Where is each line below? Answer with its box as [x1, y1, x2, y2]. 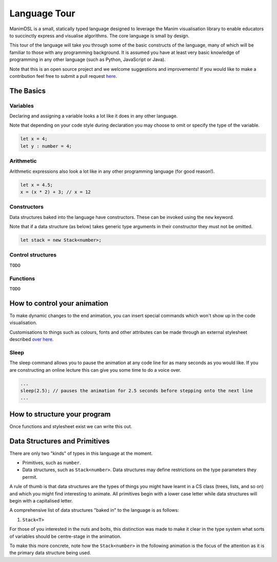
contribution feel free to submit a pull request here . [9, 73, 117, 79]
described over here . [9, 336, 54, 342]
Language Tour [9, 8, 75, 19]
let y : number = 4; [20, 143, 72, 149]
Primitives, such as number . [22, 459, 82, 466]
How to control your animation [9, 299, 109, 308]
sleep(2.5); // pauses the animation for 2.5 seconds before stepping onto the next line [20, 388, 253, 393]
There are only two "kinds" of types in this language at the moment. [9, 450, 153, 456]
